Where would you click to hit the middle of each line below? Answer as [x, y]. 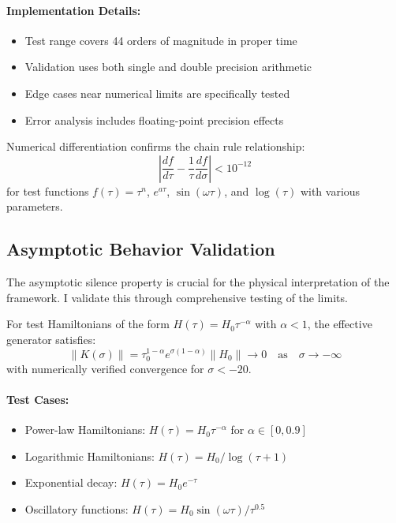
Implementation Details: [74, 10]
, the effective [340, 324]
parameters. [35, 206]
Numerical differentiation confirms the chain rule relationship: [156, 146]
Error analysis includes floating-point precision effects [154, 120]
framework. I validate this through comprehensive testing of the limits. [177, 297]
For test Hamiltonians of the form [88, 324]
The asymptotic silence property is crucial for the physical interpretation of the [198, 282]
